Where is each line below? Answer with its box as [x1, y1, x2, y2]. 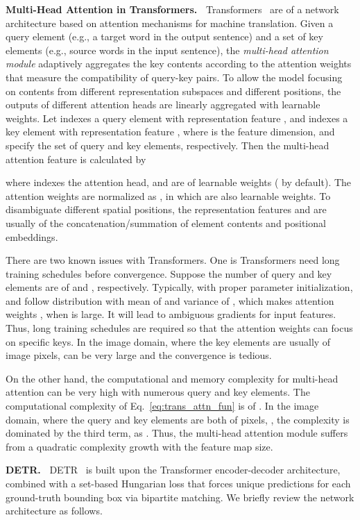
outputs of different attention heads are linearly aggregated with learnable [6, 97, 320, 112]
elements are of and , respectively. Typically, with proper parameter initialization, [6, 280, 353, 294]
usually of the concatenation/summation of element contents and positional [6, 215, 326, 230]
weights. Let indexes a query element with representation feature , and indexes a [6, 110, 348, 125]
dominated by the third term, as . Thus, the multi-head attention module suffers [6, 426, 348, 440]
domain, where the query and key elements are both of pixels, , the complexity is [6, 412, 350, 426]
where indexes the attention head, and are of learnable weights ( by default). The [6, 175, 352, 190]
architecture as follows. [6, 503, 103, 518]
